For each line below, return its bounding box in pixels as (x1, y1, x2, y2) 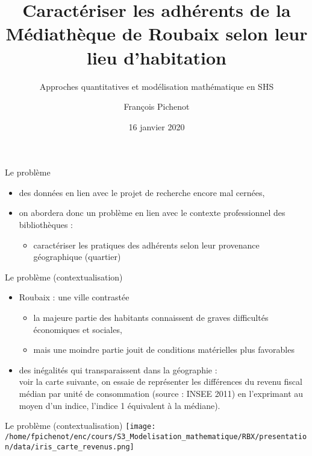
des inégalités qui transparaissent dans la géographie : (19, 363, 217, 376)
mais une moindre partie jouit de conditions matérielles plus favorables (33, 343, 295, 356)
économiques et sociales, (33, 323, 122, 335)
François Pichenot (123, 100, 190, 113)
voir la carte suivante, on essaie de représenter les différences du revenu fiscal (19, 375, 302, 388)
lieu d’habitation (86, 45, 227, 69)
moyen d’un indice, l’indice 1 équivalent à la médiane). (19, 399, 220, 411)
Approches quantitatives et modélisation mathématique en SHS (39, 80, 274, 92)
